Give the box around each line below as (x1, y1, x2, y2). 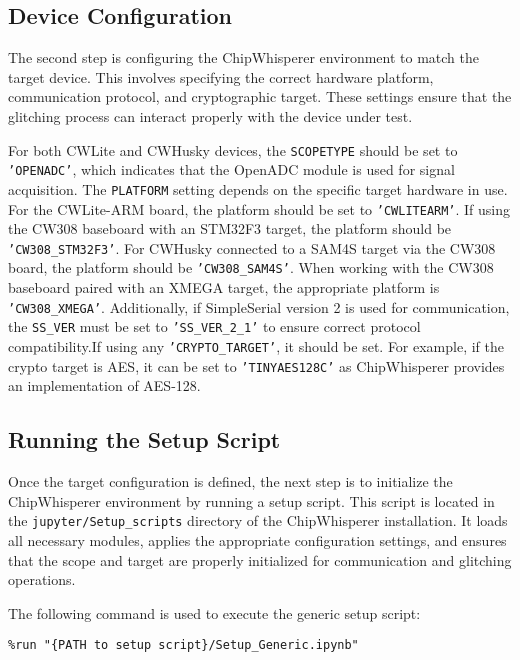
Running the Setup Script (8, 424, 281, 455)
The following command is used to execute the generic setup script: (8, 602, 421, 623)
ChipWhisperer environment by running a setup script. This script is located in (8, 490, 495, 511)
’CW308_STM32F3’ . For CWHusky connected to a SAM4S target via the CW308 (8, 237, 496, 258)
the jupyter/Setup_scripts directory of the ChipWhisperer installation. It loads (8, 510, 508, 531)
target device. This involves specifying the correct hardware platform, (8, 66, 434, 87)
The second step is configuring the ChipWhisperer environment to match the (8, 47, 480, 68)
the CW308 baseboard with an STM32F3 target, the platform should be (8, 218, 452, 239)
